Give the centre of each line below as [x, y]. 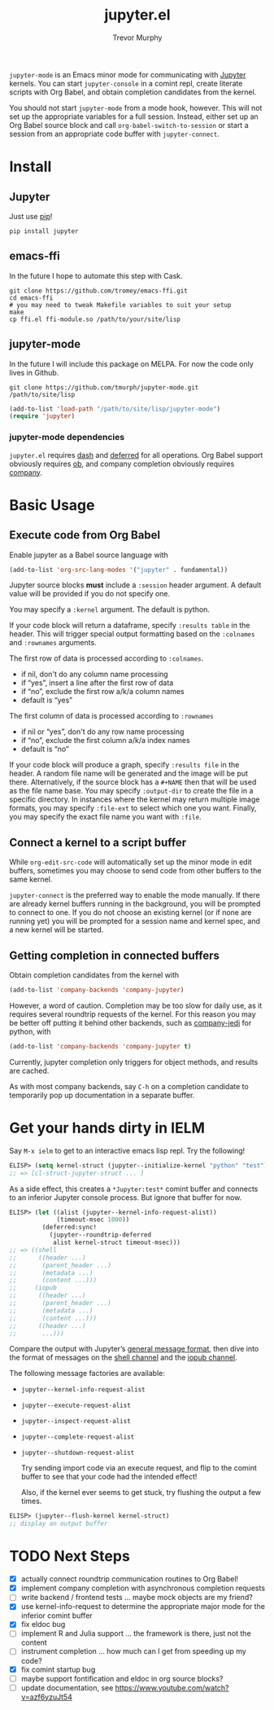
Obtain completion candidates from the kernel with [94, 975]
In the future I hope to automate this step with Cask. [96, 275]
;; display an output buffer [59, 1524]
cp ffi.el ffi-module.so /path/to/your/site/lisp [95, 319]
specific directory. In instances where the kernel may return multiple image [135, 799]
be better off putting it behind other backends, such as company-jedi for [130, 1022]
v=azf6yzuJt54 [46, 1697]
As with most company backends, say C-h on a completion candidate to [129, 1086]
